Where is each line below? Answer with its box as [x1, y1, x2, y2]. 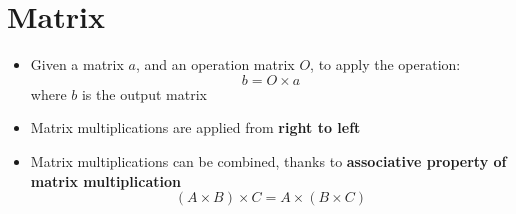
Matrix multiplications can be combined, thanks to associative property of [30, 150, 507, 171]
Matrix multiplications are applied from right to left [30, 117, 361, 138]
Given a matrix [30, 54, 124, 75]
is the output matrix [81, 83, 207, 104]
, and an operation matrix [135, 54, 295, 75]
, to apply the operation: [310, 54, 461, 75]
